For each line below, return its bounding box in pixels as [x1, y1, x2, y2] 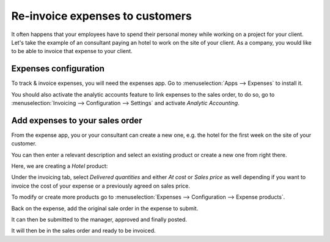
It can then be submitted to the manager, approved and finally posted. [11, 216, 188, 223]
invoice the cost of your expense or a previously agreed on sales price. [11, 182, 191, 189]
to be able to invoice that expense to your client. [11, 48, 133, 55]
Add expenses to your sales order [11, 115, 142, 125]
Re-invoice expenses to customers [11, 9, 192, 23]
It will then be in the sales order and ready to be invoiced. [11, 227, 156, 235]
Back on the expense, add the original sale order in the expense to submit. [11, 205, 199, 212]
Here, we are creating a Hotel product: [11, 163, 108, 170]
